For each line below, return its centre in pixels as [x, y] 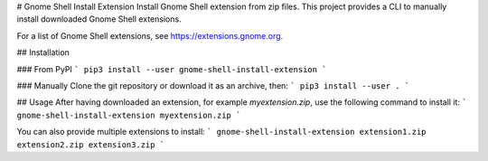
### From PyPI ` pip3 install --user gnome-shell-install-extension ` [172, 69]
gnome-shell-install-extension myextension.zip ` [129, 115]
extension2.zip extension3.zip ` [91, 144]
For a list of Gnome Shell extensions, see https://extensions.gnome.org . [150, 35]
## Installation [43, 52]
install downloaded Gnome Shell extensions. [99, 19]
